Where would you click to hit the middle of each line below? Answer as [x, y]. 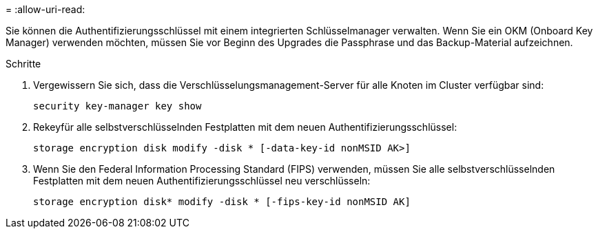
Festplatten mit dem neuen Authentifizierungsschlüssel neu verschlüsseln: [202, 181]
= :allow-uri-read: [45, 9]
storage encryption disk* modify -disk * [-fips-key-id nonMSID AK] [222, 202]
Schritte [23, 64]
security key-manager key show [117, 106]
